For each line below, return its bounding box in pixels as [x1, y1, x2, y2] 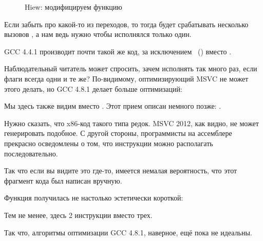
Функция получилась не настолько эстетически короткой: [4, 192, 183, 203]
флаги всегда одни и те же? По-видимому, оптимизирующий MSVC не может [4, 73, 249, 84]
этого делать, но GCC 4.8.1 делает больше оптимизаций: [4, 83, 182, 94]
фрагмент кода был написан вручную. [4, 175, 122, 186]
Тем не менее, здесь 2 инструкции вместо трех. [4, 209, 153, 220]
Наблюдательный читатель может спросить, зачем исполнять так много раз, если [4, 63, 257, 74]
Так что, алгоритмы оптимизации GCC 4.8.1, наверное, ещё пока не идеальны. [4, 227, 252, 237]
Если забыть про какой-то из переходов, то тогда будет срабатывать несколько [4, 18, 249, 29]
